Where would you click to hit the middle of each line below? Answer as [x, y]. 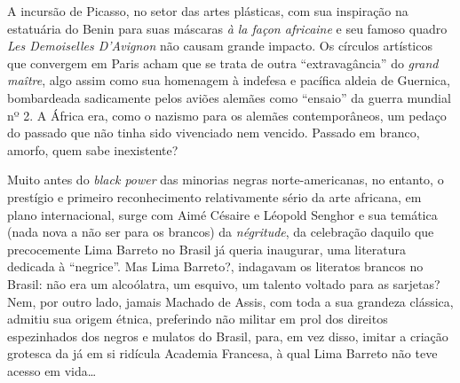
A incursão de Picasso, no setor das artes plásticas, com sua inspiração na [208, 11]
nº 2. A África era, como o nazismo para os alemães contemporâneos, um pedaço [227, 115]
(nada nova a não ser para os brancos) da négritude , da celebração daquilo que [221, 232]
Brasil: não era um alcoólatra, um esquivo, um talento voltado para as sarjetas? [224, 283]
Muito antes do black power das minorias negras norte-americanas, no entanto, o [226, 180]
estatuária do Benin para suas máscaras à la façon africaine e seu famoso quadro [227, 28]
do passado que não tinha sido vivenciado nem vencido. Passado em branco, [214, 133]
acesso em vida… [52, 370]
